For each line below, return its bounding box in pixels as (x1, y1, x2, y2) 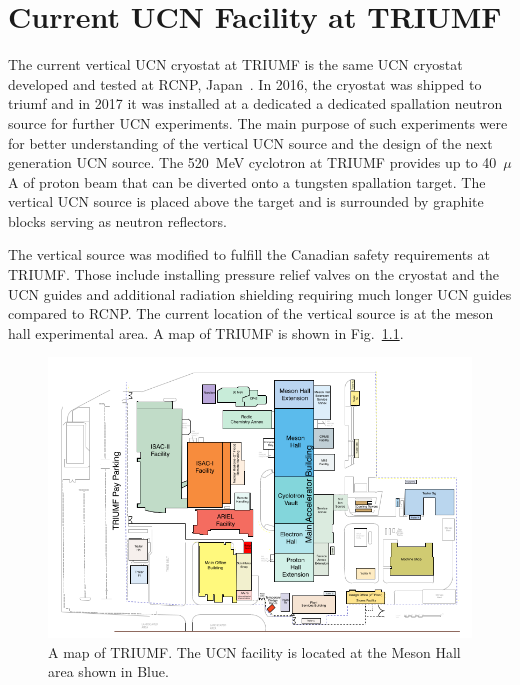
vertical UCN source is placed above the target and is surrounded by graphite (8, 191, 484, 212)
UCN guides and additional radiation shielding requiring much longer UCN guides (8, 283, 512, 304)
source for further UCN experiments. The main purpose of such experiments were (8, 112, 508, 133)
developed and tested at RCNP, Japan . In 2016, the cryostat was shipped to (8, 73, 482, 94)
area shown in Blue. (48, 661, 169, 682)
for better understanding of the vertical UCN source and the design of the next (8, 132, 493, 153)
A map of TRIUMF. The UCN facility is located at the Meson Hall (48, 641, 461, 662)
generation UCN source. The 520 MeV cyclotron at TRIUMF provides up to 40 (8, 152, 497, 173)
